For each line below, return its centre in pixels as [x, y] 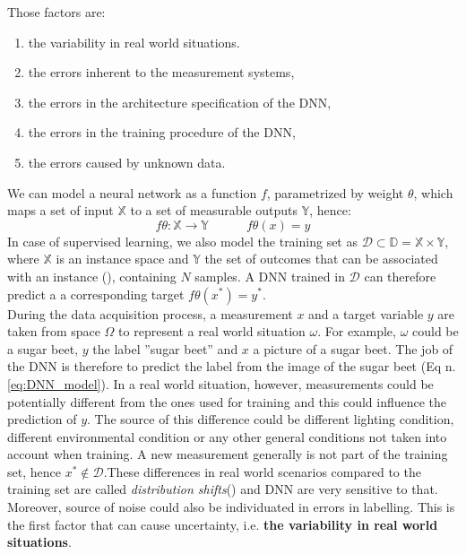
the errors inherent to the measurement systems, [161, 72]
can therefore [400, 276]
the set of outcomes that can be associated [321, 259]
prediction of [42, 419]
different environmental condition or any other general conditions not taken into [227, 436]
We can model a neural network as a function [132, 192]
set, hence [34, 471]
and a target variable [366, 313]
